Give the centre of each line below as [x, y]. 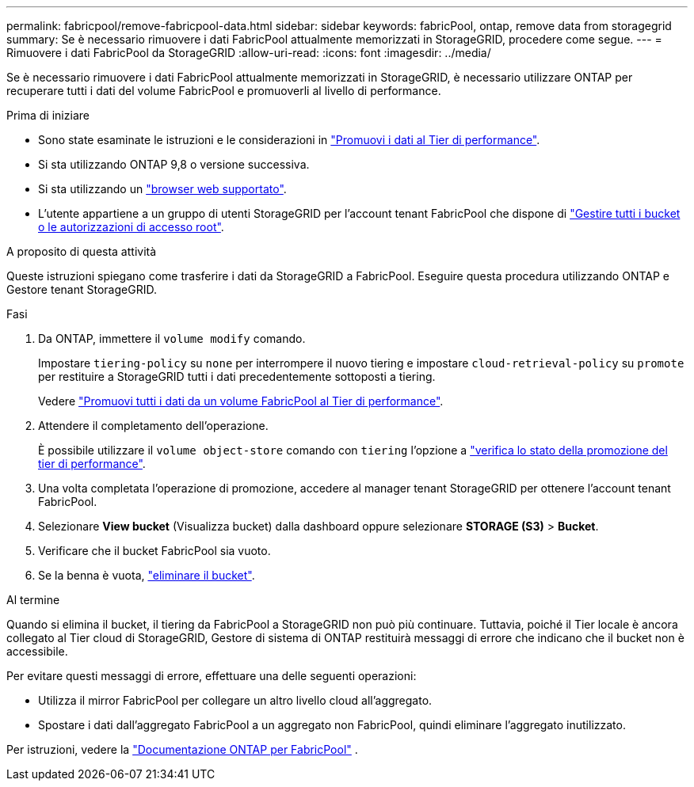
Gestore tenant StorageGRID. [82, 289]
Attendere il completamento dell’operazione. [153, 426]
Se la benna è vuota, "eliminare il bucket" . [147, 575]
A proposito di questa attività [82, 251]
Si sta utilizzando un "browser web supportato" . [162, 189]
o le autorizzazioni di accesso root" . [131, 227]
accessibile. [37, 651]
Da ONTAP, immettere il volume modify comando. [172, 338]
